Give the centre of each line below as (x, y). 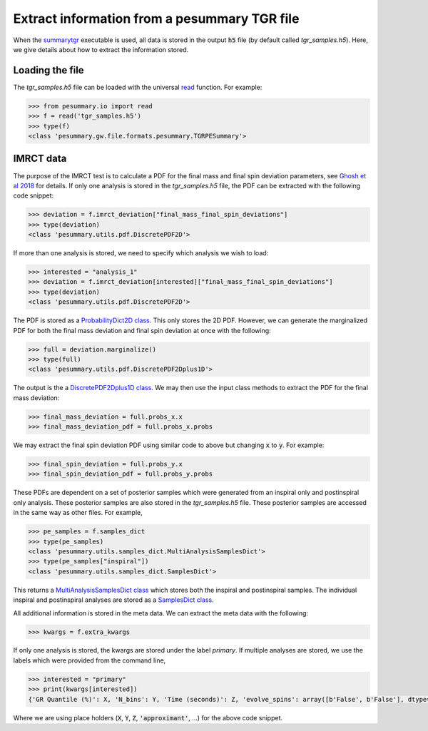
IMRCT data (40, 159)
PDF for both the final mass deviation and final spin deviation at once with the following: (142, 330)
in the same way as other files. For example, (78, 513)
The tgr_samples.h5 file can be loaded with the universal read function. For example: (138, 87)
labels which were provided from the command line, (90, 660)
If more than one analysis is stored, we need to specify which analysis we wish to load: (141, 253)
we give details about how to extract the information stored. (101, 49)
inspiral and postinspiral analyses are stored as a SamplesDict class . (113, 600)
